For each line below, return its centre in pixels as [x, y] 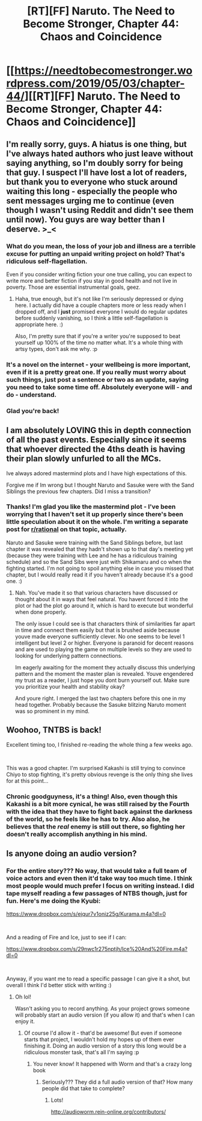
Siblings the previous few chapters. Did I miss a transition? [79, 491]
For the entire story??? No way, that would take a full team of [97, 871]
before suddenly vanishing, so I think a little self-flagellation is [91, 318]
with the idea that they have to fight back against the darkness [99, 811]
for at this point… [27, 781]
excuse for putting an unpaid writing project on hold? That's [96, 253]
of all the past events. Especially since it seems [96, 440]
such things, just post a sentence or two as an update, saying [98, 379]
